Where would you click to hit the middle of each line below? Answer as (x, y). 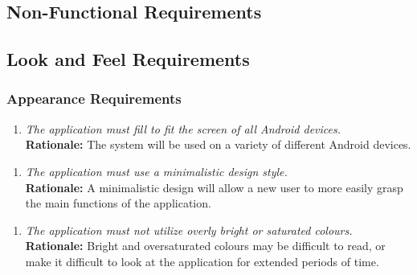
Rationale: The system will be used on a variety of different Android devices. (218, 144)
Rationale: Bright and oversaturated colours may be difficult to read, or (205, 246)
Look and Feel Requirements (128, 59)
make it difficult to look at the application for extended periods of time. (202, 261)
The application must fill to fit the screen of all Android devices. (183, 128)
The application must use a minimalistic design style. (156, 171)
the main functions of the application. (118, 203)
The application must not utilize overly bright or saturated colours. (189, 230)
